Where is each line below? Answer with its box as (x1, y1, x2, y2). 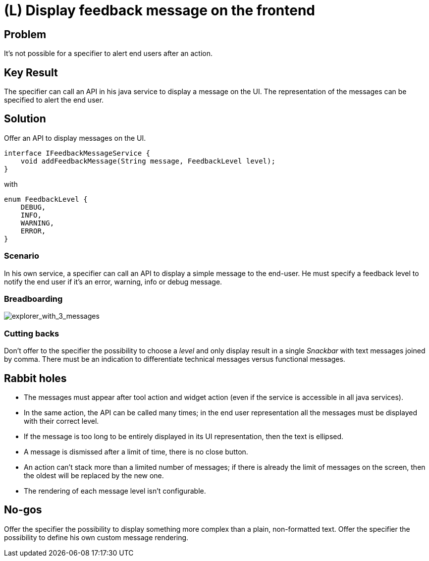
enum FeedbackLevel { (4, 195, 88, 203)
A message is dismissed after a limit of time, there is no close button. (24, 447, 248, 456)
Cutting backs (4, 328, 59, 338)
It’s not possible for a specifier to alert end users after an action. (4, 49, 213, 58)
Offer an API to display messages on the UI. (4, 133, 146, 142)
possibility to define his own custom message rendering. (4, 533, 189, 542)
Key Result (4, 66, 58, 79)
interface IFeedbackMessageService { (4, 149, 151, 157)
